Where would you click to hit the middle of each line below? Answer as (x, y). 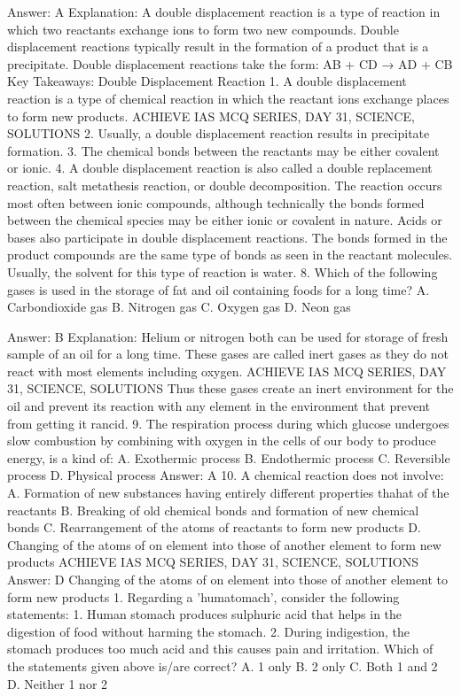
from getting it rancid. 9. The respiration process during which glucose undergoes (228, 423)
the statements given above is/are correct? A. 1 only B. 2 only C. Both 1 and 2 (223, 665)
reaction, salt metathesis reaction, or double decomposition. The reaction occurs (225, 185)
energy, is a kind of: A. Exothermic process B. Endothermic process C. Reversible (229, 457)
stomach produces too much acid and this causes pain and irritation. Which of (220, 649)
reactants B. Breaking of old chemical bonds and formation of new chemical (213, 510)
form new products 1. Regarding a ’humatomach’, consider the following (203, 596)
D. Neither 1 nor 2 (58, 683)
